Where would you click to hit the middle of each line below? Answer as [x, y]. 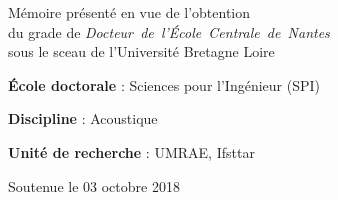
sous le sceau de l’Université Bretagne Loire [141, 51]
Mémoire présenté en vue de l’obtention [129, 12]
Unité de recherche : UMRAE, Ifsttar [131, 151]
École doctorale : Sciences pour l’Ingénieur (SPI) [164, 84]
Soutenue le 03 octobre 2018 [94, 185]
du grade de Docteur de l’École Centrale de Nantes [169, 31]
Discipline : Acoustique [83, 118]
